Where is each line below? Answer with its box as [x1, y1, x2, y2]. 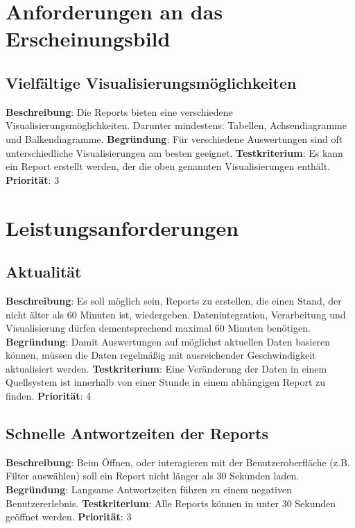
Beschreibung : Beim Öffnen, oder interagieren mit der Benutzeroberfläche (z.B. [6, 454, 350, 469]
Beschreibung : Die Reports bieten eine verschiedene [6, 104, 233, 119]
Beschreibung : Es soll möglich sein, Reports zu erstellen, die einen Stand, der [6, 293, 342, 307]
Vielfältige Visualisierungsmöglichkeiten [6, 71, 297, 93]
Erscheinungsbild [6, 24, 171, 53]
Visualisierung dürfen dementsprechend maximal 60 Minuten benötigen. [6, 321, 311, 335]
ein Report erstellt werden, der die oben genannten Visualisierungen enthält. [6, 159, 331, 173]
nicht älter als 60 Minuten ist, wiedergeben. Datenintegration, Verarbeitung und [6, 307, 346, 321]
